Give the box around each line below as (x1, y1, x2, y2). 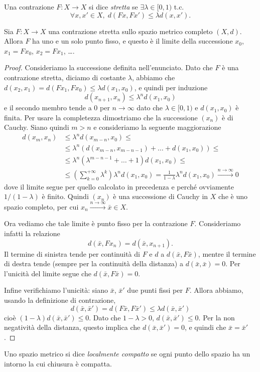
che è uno (218, 191, 247, 202)
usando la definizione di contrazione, (4, 295, 116, 305)
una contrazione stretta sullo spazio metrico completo (48, 26, 213, 36)
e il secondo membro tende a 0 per (4, 102, 110, 113)
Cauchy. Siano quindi (4, 122, 69, 132)
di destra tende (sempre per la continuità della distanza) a (4, 258, 183, 269)
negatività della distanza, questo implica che (4, 322, 141, 332)
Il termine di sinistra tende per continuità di (4, 248, 140, 259)
